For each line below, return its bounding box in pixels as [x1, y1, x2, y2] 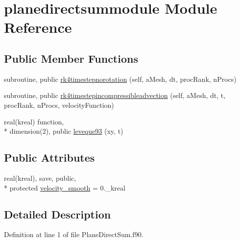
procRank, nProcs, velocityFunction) [4, 99, 114, 110]
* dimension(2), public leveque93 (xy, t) [4, 126, 123, 136]
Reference [4, 17, 72, 37]
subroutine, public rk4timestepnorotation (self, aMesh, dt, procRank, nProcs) [4, 73, 237, 84]
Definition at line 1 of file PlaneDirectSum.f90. [4, 229, 144, 240]
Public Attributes [4, 150, 95, 165]
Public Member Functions [4, 50, 138, 66]
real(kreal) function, [4, 116, 64, 126]
